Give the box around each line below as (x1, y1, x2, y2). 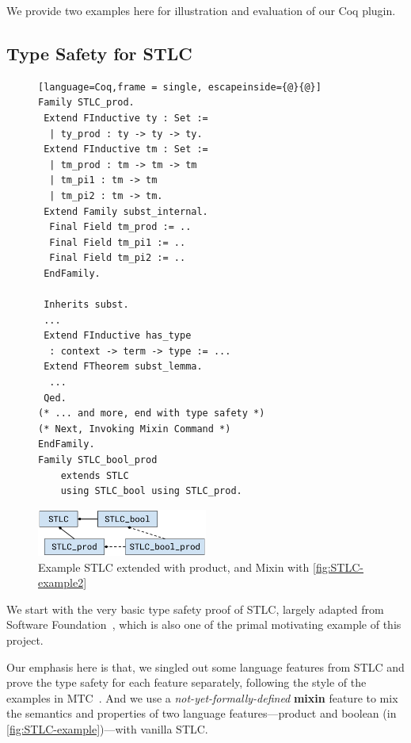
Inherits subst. (44, 299, 129, 311)
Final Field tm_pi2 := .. (49, 252, 186, 264)
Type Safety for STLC (6, 40, 192, 65)
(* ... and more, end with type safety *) (38, 408, 265, 419)
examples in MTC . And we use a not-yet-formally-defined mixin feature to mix (6, 689, 398, 706)
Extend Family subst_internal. (44, 205, 208, 217)
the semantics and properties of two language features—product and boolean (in (6, 705, 397, 722)
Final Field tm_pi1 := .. (49, 236, 186, 248)
